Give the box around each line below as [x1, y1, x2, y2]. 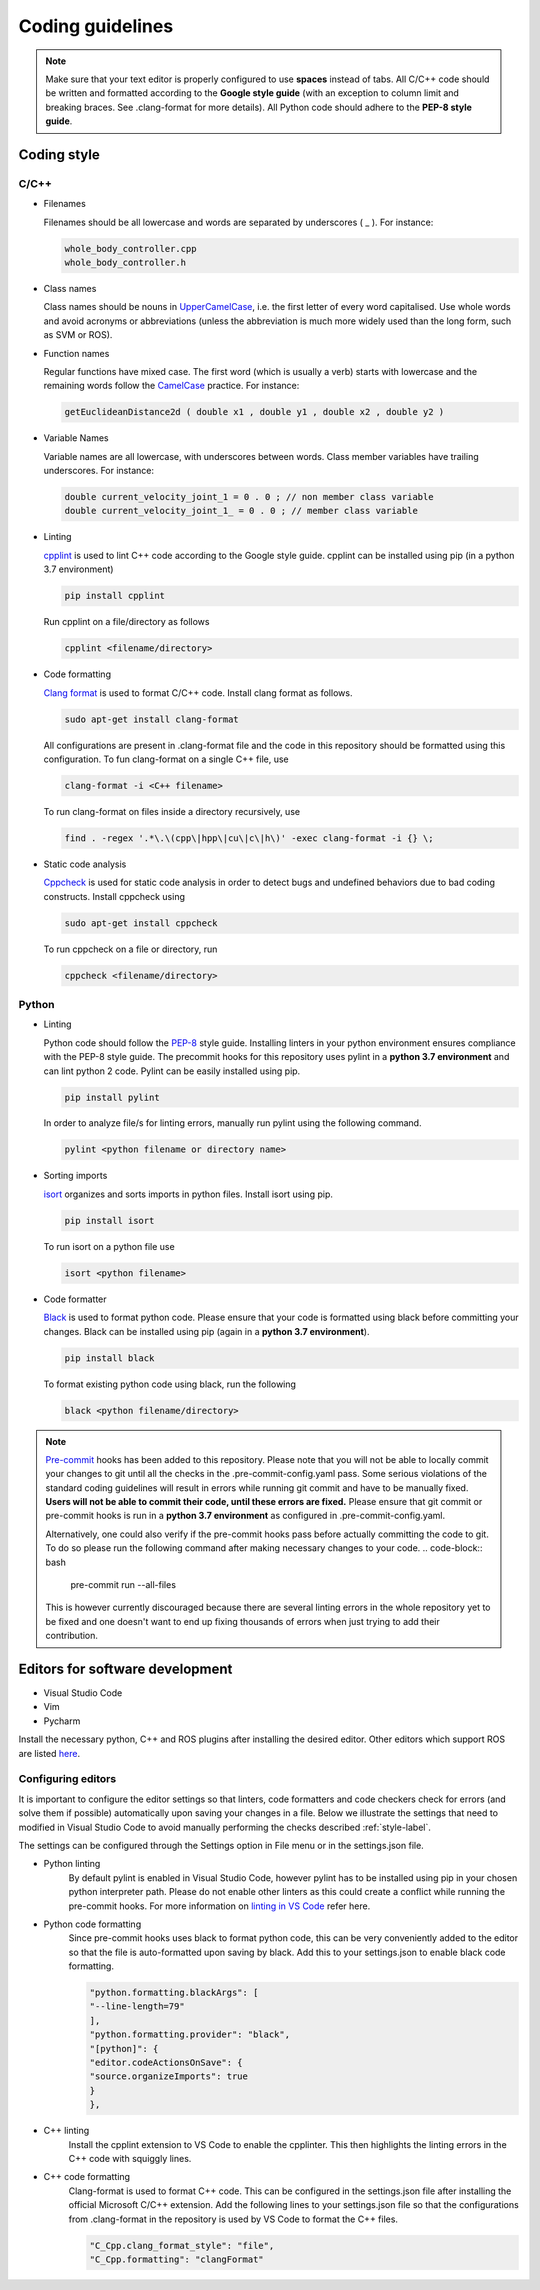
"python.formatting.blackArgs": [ [89, 1987, 259, 1999]
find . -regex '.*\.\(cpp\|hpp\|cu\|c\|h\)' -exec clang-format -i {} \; [64, 832, 434, 844]
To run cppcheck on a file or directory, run [43, 943, 218, 955]
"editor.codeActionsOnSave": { [89, 2057, 244, 2069]
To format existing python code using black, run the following [43, 1378, 297, 1390]
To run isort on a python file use [43, 1240, 175, 1252]
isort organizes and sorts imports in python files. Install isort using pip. [43, 1188, 334, 1200]
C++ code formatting [43, 2171, 130, 2183]
